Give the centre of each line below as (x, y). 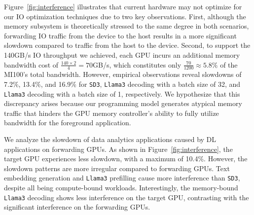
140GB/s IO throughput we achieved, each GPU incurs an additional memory (122, 54)
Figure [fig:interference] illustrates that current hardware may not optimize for (123, 6)
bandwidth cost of (31, 64)
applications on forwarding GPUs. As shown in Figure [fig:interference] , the (118, 149)
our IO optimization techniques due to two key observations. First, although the (125, 16)
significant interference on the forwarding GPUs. (77, 207)
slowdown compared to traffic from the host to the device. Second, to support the (127, 45)
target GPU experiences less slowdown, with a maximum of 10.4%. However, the (126, 159)
